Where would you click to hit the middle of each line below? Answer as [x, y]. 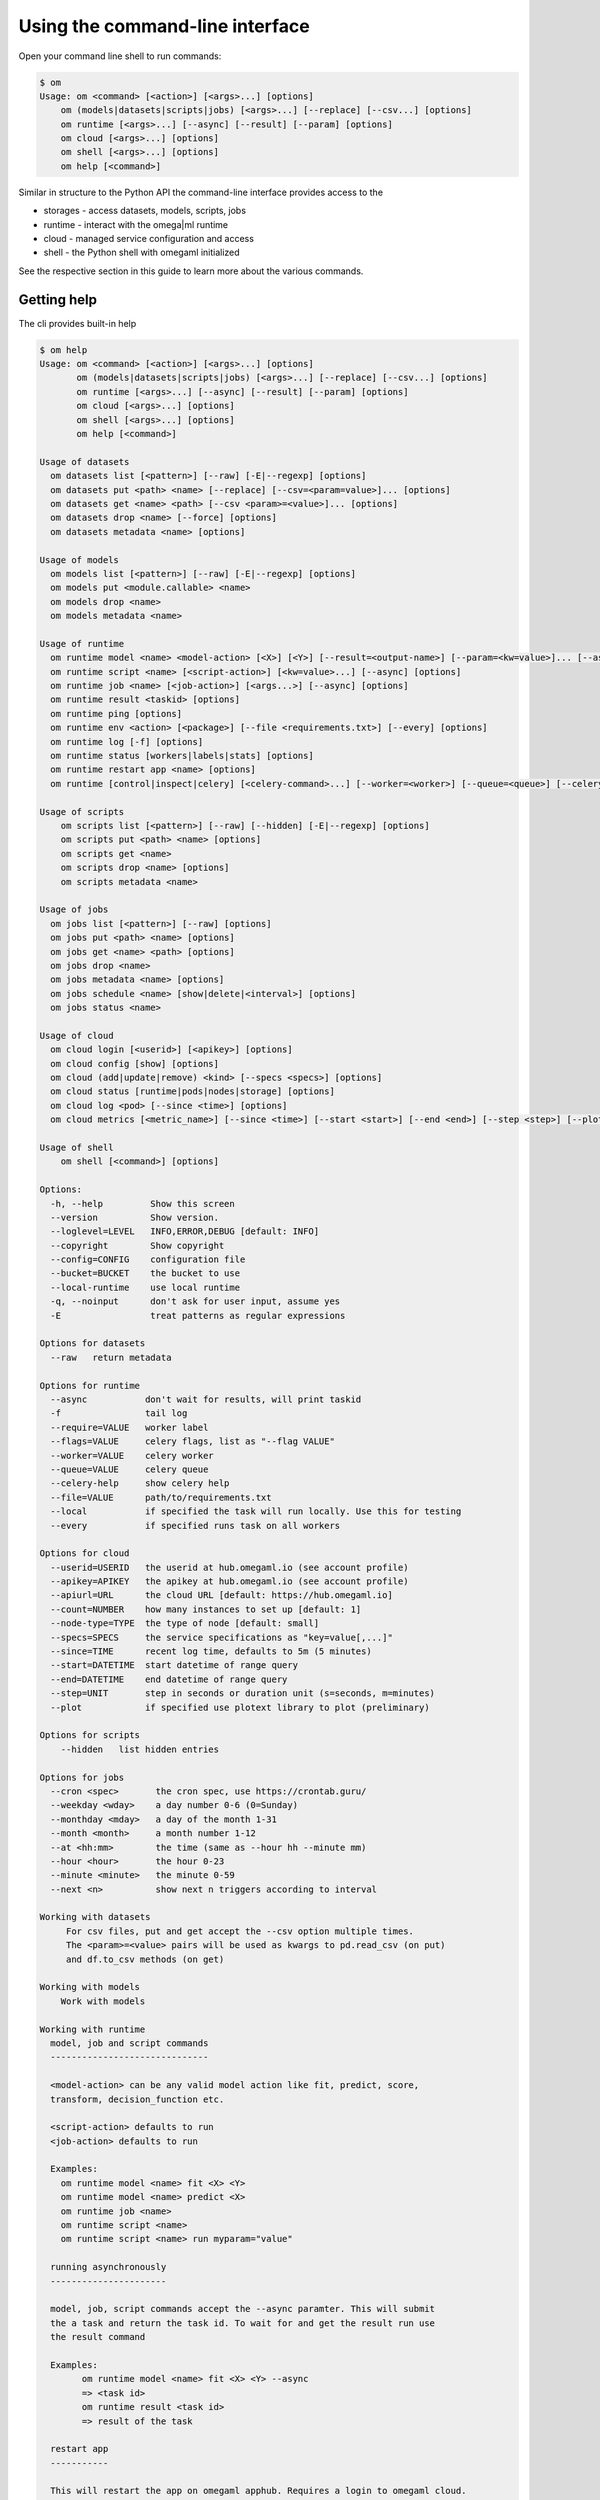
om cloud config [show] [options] [135, 1063]
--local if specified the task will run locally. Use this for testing [256, 1511]
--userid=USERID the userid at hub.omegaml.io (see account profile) [229, 1567]
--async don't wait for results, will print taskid [206, 1399]
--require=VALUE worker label [129, 1427]
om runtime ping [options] [116, 713]
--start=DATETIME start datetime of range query [174, 1665]
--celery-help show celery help [140, 1483]
